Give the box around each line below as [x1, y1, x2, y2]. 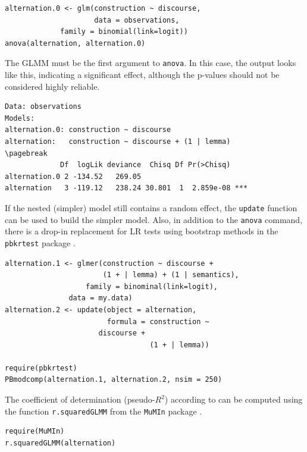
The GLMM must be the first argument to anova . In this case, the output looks [5, 56, 296, 69]
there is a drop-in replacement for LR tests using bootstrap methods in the [5, 225, 278, 237]
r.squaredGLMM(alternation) [5, 438, 116, 447]
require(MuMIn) [5, 427, 65, 436]
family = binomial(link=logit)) [60, 27, 188, 36]
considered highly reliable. [5, 80, 100, 92]
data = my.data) [68, 294, 133, 303]
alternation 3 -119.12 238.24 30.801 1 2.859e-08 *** [5, 184, 248, 193]
